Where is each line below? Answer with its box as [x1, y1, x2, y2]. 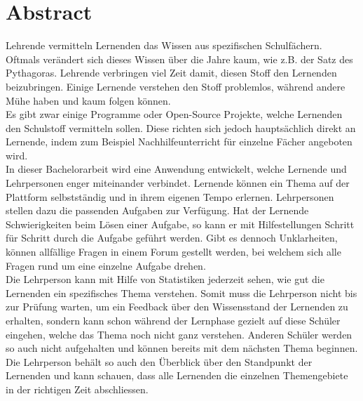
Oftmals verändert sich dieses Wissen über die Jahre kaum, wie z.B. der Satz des [6, 51, 353, 66]
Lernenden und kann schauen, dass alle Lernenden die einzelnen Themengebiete [6, 368, 348, 383]
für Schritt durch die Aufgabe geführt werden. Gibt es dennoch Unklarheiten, [6, 230, 338, 245]
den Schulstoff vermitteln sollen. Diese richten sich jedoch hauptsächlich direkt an [6, 120, 356, 135]
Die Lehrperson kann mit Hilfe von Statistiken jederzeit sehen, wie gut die [6, 272, 324, 287]
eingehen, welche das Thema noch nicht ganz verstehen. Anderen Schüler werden [6, 327, 352, 341]
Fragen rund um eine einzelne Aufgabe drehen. [6, 258, 206, 272]
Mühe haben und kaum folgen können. [6, 93, 171, 107]
